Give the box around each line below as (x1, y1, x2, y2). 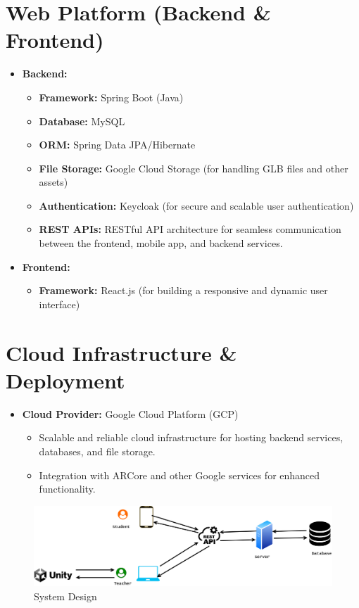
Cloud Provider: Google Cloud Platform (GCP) (22, 406, 239, 421)
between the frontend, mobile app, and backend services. (39, 236, 283, 251)
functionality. (39, 481, 96, 496)
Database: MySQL (39, 113, 125, 128)
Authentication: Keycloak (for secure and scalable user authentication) (39, 198, 354, 213)
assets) (39, 175, 68, 189)
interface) (39, 296, 80, 311)
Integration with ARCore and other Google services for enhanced (39, 467, 320, 482)
